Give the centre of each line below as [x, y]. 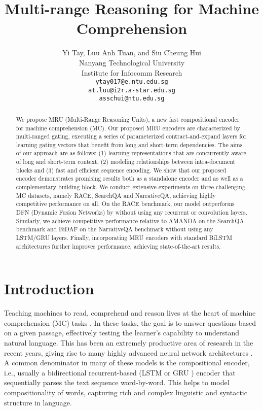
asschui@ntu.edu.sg [132, 99]
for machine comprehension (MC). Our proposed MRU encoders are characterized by [128, 128]
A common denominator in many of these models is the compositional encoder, [127, 363]
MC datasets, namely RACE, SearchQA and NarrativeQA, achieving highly [116, 195]
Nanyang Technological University [132, 62]
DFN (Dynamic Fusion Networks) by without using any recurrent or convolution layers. [132, 212]
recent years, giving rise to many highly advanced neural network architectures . [128, 352]
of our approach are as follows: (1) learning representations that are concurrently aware [131, 153]
